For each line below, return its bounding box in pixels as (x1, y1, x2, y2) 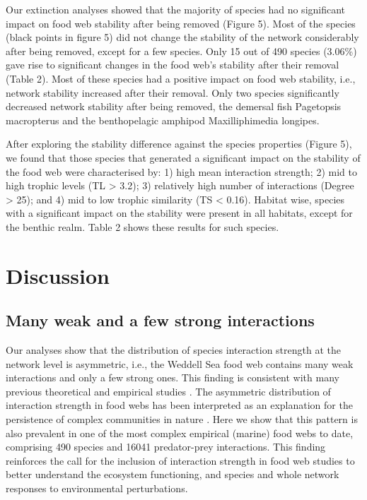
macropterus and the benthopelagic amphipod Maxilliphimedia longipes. (6, 112, 320, 127)
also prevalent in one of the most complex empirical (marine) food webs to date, (6, 425, 354, 440)
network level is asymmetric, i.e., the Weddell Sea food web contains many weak (6, 356, 354, 371)
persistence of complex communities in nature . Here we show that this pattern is (6, 412, 358, 427)
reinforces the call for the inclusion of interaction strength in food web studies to (6, 453, 355, 468)
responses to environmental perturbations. (6, 481, 188, 496)
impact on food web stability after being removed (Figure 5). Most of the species (6, 16, 356, 30)
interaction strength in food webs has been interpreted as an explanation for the (6, 398, 353, 412)
